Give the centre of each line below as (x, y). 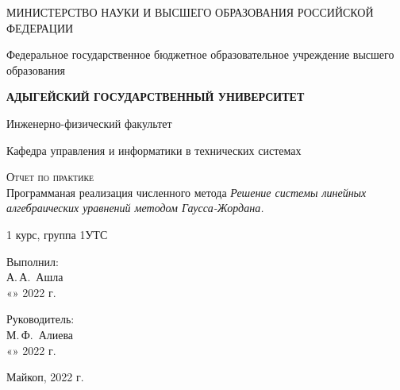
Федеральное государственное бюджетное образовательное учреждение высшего (200, 54)
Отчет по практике (50, 177)
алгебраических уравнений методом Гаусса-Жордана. (135, 208)
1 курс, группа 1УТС (57, 234)
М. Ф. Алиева (40, 334)
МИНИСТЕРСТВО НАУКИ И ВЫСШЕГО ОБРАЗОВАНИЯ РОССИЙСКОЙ (190, 12)
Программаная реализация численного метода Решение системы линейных (187, 192)
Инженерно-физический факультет (89, 123)
